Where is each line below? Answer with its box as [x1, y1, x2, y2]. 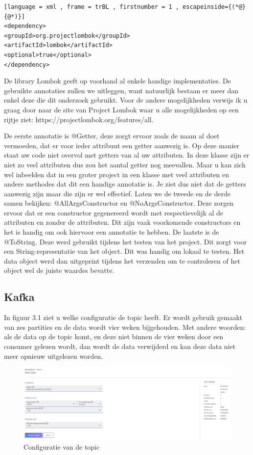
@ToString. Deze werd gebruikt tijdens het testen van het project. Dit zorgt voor [4, 236, 247, 246]
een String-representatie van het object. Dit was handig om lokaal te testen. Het [4, 246, 245, 256]
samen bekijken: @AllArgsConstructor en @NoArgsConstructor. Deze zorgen [4, 198, 234, 208]
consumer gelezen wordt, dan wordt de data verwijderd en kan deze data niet [4, 341, 236, 351]
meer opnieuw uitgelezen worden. [4, 350, 103, 361]
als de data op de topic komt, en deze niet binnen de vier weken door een [4, 331, 224, 342]
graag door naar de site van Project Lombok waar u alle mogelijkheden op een [4, 104, 239, 114]
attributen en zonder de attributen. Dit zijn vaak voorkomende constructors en [4, 217, 241, 227]
